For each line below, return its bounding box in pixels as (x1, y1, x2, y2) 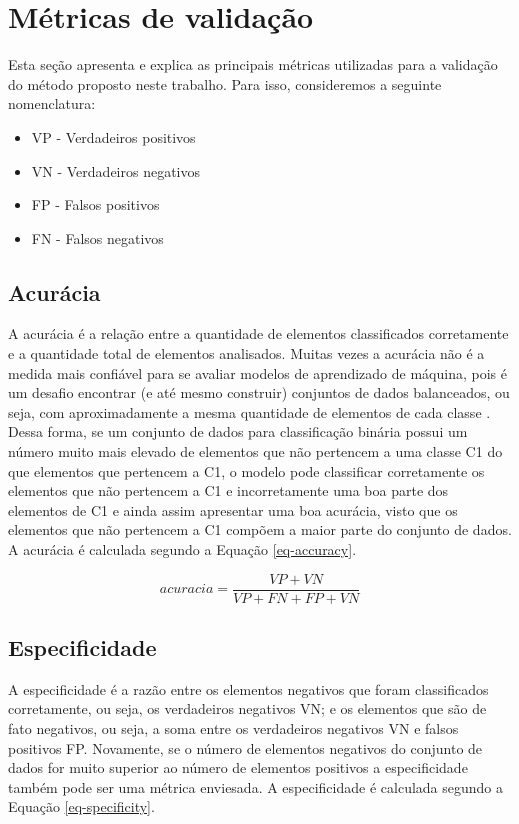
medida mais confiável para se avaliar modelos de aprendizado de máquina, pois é (8, 362, 507, 383)
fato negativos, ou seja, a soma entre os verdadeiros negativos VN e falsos (8, 718, 459, 739)
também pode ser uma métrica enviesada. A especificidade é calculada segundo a (8, 776, 503, 797)
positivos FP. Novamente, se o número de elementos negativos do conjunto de (8, 737, 483, 758)
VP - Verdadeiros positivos (31, 126, 196, 147)
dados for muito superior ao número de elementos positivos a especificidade (8, 757, 468, 778)
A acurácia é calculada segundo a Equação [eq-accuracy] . (8, 539, 357, 560)
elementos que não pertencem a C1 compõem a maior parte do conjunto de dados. (8, 519, 512, 540)
